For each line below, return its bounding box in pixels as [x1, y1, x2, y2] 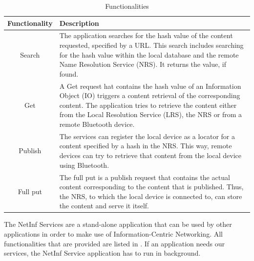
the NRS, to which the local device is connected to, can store [59, 191, 242, 201]
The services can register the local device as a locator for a [59, 131, 235, 141]
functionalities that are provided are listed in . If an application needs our [4, 238, 225, 248]
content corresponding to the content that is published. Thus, [59, 181, 244, 192]
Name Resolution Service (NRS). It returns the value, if [59, 59, 226, 69]
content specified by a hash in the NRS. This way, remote [59, 141, 232, 151]
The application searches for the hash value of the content [59, 30, 233, 40]
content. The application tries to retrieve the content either [59, 100, 237, 110]
